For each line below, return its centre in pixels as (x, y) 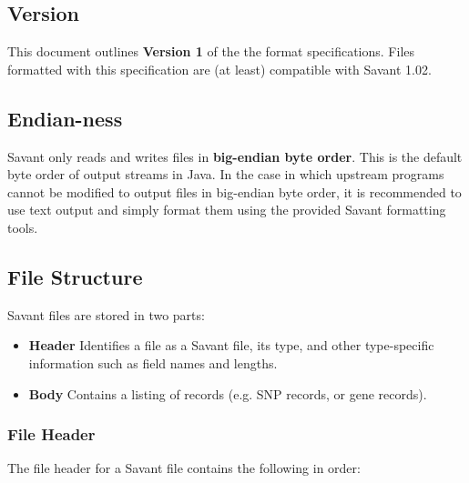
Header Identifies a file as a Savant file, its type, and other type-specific (231, 345)
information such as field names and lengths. (153, 362)
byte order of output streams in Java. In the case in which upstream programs (226, 174)
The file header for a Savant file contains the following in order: (184, 468)
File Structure (75, 276)
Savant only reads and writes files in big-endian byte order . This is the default (235, 156)
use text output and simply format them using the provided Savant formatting (227, 210)
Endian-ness (65, 118)
